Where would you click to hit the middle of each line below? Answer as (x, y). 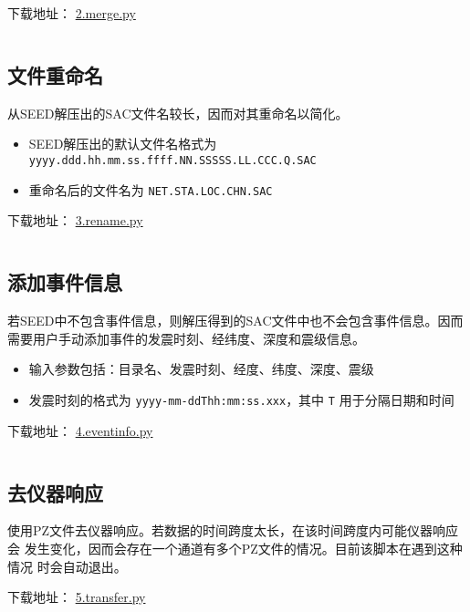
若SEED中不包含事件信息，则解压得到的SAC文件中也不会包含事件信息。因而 (235, 321)
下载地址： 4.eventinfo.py (80, 430)
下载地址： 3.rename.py (75, 220)
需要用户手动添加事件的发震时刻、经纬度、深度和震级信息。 (186, 338)
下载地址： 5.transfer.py (77, 597)
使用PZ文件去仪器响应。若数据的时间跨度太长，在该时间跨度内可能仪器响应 (233, 530)
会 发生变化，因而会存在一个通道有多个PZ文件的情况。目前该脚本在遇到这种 (235, 548)
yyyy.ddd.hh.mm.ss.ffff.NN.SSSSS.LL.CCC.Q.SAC (172, 160)
